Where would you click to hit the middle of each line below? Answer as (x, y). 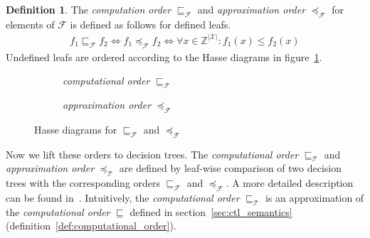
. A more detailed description (290, 183)
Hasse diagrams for (76, 129)
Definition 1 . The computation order (89, 9)
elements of (30, 24)
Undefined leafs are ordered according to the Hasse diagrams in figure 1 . (164, 56)
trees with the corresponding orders (83, 183)
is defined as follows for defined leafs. (150, 24)
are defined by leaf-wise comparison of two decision (231, 168)
